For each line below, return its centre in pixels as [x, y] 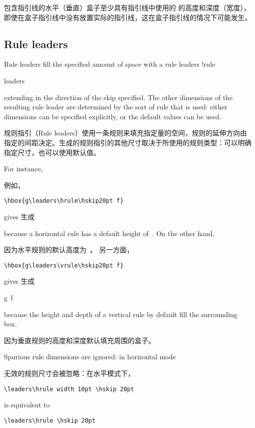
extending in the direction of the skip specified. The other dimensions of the [118, 97]
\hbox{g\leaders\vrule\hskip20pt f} [64, 265]
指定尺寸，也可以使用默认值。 [52, 152]
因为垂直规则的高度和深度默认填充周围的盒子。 [80, 340]
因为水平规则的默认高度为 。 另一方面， [69, 250]
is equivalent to [27, 405]
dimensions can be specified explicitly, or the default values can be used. [113, 116]
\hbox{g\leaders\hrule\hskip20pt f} [64, 201]
